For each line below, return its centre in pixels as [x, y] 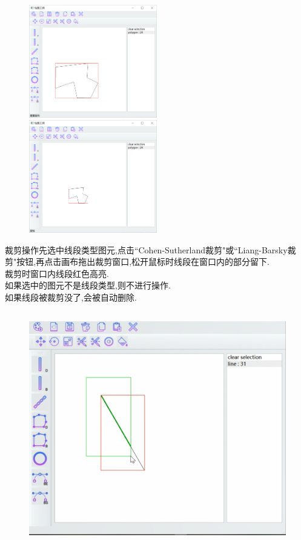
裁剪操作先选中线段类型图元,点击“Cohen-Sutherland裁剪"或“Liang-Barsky [146, 249]
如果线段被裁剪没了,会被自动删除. [71, 297]
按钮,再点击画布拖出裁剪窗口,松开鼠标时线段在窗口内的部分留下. [143, 262]
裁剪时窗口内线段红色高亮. [57, 273]
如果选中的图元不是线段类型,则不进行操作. [88, 285]
